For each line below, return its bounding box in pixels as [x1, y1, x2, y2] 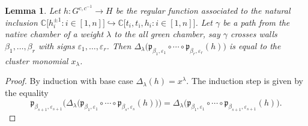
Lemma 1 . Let [5, 4, 61, 17]
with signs [38, 39, 75, 52]
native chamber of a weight [5, 28, 104, 40]
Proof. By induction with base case [5, 74, 133, 87]
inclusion [5, 16, 38, 28]
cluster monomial [5, 54, 68, 67]
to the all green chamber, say [114, 28, 220, 40]
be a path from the [223, 16, 290, 28]
